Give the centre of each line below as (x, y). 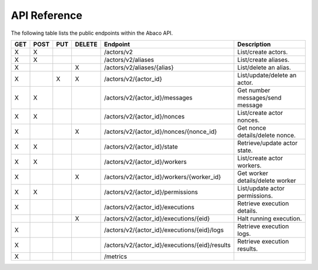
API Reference (47, 15)
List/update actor (261, 188)
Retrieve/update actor (267, 143)
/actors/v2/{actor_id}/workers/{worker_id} (163, 177)
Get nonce (251, 128)
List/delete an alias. (264, 67)
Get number (254, 90)
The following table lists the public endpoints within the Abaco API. (92, 33)
